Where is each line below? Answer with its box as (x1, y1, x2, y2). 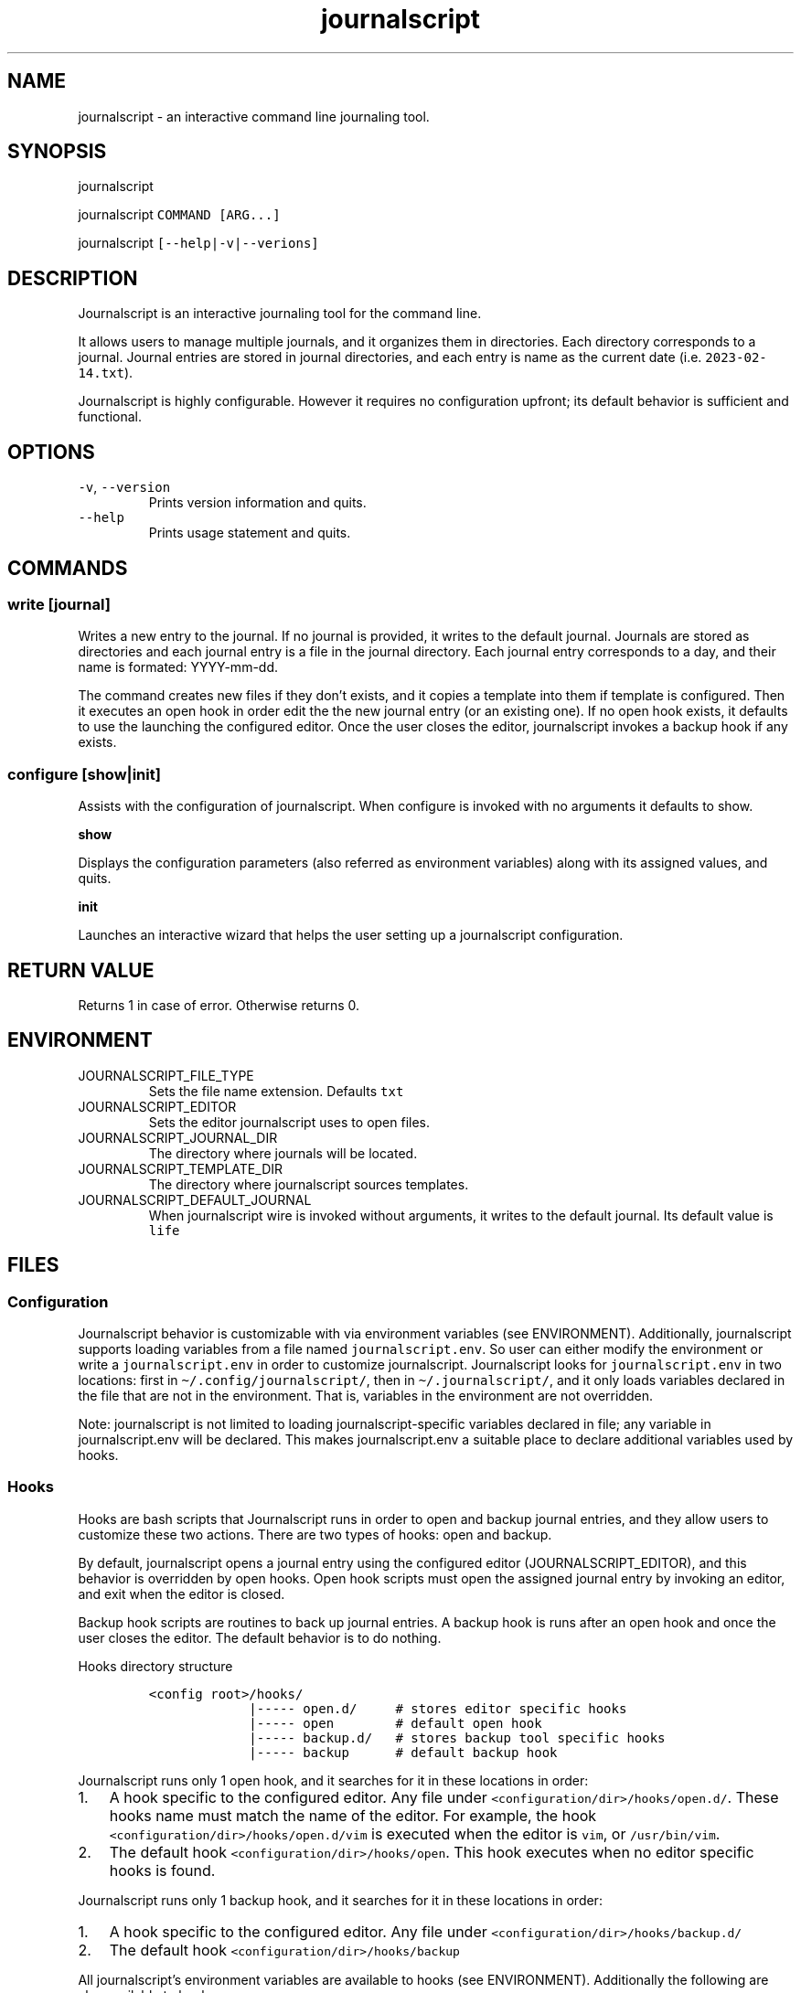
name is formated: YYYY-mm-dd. (78, 659, 279, 676)
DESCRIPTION (7, 266, 138, 290)
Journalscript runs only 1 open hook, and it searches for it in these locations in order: (78, 1772, 589, 1788)
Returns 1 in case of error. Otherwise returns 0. (78, 996, 360, 1013)
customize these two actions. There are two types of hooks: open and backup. (78, 1526, 552, 1542)
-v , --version (78, 479, 171, 496)
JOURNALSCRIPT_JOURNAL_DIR (78, 1129, 278, 1146)
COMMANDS (7, 556, 128, 580)
